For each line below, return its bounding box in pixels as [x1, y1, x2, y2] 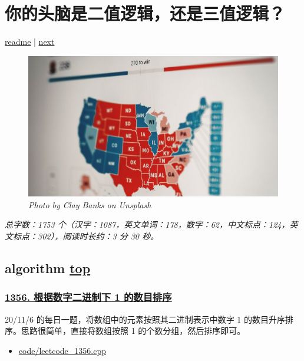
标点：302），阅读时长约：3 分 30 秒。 [12, 230, 158, 242]
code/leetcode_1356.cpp [18, 344, 106, 356]
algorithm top [5, 258, 91, 277]
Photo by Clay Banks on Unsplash [28, 198, 151, 211]
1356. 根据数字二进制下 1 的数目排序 [5, 290, 172, 304]
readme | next [5, 35, 55, 48]
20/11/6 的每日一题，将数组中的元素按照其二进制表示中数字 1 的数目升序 [5, 313, 285, 325]
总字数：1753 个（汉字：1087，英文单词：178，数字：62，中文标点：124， [5, 218, 290, 231]
